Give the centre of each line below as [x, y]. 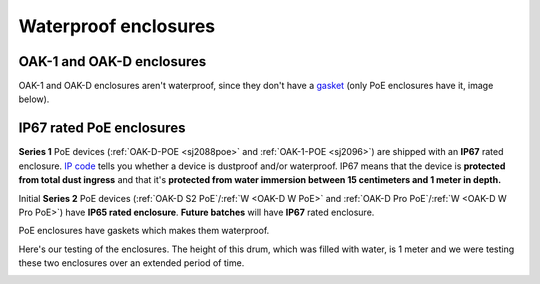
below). [34, 99]
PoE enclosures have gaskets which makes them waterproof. [144, 231]
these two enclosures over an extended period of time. [131, 263]
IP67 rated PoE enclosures [102, 128]
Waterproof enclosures [116, 26]
